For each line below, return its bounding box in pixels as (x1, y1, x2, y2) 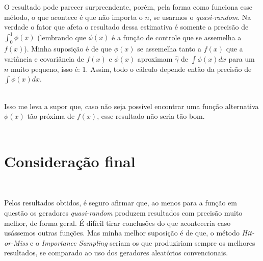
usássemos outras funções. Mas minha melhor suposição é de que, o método (4, 227, 240, 238)
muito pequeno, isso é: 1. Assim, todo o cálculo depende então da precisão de (11, 63, 252, 74)
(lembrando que (37, 32, 86, 42)
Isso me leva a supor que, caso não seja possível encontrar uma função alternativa (4, 100, 259, 111)
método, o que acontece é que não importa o (4, 11, 143, 22)
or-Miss (4, 237, 28, 248)
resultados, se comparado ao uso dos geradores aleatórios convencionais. (4, 247, 228, 258)
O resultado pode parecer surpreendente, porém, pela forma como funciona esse (4, 2, 253, 12)
